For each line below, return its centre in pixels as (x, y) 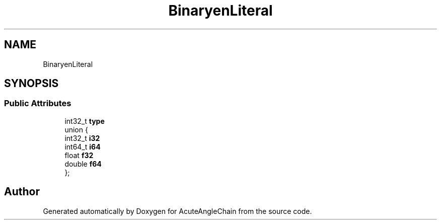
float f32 (79, 155)
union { (76, 129)
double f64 (83, 164)
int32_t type (85, 121)
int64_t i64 (83, 146)
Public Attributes (38, 103)
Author (22, 192)
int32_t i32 (82, 138)
